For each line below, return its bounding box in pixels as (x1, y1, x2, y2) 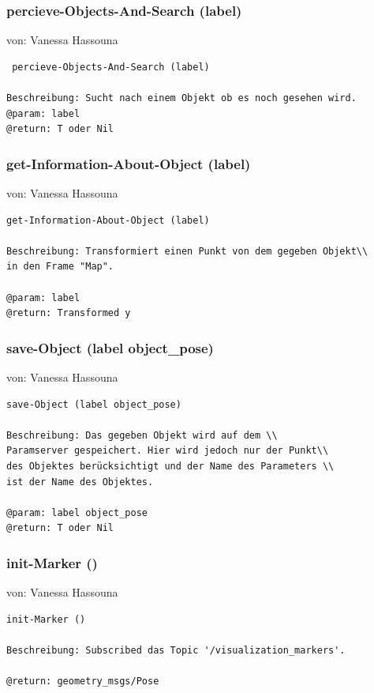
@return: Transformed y (6, 307, 131, 319)
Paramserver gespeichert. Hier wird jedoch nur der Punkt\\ (6, 445, 329, 457)
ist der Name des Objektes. (6, 476, 154, 488)
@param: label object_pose (6, 507, 148, 518)
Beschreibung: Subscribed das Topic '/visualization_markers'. (6, 644, 346, 656)
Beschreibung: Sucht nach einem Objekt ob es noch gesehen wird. (6, 92, 357, 104)
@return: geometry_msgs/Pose (6, 676, 159, 687)
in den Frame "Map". (6, 261, 114, 273)
